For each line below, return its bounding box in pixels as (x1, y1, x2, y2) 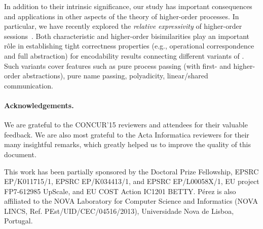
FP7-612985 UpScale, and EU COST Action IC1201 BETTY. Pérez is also (4, 186, 236, 196)
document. (4, 149, 36, 159)
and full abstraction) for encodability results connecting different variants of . (4, 50, 244, 61)
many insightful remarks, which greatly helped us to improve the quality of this (4, 139, 251, 150)
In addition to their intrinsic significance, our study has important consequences (4, 1, 252, 11)
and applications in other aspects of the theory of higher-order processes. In (4, 11, 239, 21)
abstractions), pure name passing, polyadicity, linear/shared (22, 70, 208, 81)
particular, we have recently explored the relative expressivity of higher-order (4, 21, 242, 31)
